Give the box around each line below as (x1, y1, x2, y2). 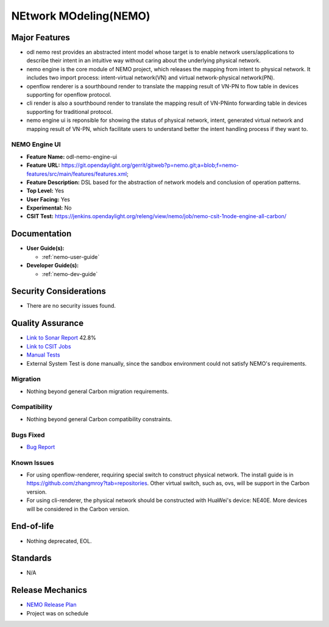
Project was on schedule (26, 609, 88, 617)
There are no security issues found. (26, 302, 116, 310)
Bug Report (26, 443, 55, 450)
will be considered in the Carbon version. (26, 505, 130, 512)
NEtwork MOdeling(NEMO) (11, 9, 150, 23)
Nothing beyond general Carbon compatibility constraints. (26, 415, 172, 423)
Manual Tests (26, 351, 60, 359)
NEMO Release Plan (26, 601, 77, 609)
